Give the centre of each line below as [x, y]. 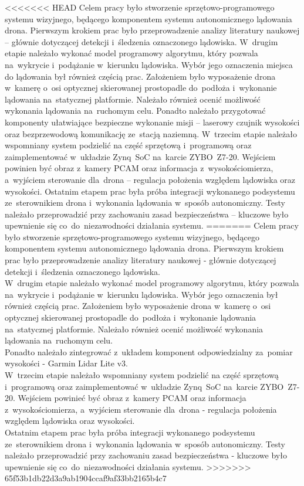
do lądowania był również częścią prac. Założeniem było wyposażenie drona [140, 76]
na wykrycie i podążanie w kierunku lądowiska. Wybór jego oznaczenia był [141, 294]
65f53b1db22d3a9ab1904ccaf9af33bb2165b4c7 [86, 478]
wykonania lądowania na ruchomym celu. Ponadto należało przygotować [135, 111]
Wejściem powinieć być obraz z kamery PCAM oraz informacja [132, 398]
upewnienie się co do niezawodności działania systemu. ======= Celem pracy [152, 225]
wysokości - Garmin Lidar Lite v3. [66, 363]
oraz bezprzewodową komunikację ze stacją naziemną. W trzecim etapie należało [151, 133]
